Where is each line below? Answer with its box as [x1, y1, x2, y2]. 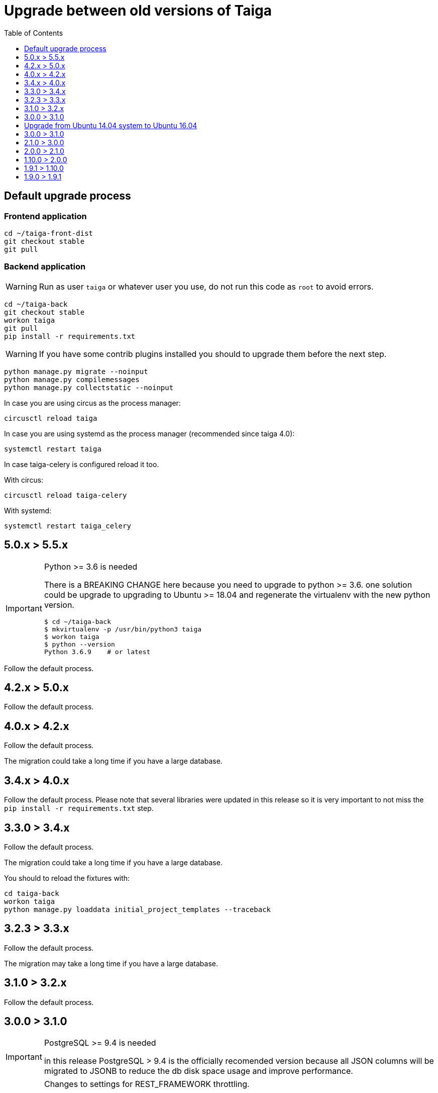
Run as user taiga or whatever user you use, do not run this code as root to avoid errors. [39, 281, 374, 292]
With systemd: [4, 506, 52, 515]
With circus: [4, 475, 44, 484]
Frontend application [4, 211, 87, 221]
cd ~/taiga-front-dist [4, 229, 93, 237]
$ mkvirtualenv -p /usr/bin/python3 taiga [44, 625, 202, 633]
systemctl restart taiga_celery [4, 521, 131, 530]
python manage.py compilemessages [4, 375, 140, 384]
